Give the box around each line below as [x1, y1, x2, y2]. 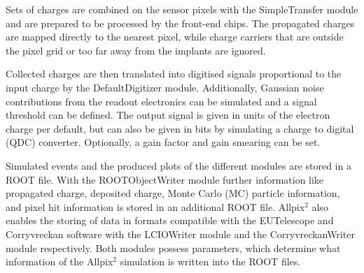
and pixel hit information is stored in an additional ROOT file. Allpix [6, 199, 305, 214]
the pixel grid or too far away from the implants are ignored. [6, 43, 266, 57]
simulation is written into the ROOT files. [120, 254, 301, 269]
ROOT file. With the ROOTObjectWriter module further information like [6, 172, 324, 186]
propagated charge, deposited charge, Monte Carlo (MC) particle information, [6, 186, 340, 200]
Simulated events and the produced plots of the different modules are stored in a [6, 158, 351, 172]
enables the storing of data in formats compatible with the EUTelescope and [6, 213, 334, 228]
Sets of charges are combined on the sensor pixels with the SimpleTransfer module [6, 2, 358, 16]
